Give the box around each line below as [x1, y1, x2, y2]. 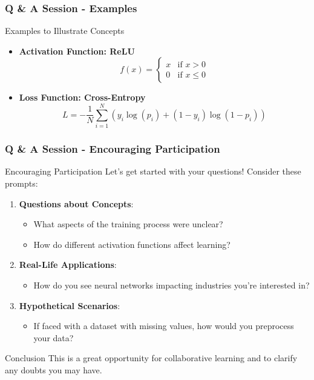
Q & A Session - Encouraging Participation [5, 141, 220, 156]
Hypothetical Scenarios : [19, 299, 120, 312]
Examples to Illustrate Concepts [5, 24, 125, 37]
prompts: [5, 176, 38, 189]
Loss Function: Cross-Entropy [19, 91, 146, 104]
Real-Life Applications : [19, 258, 117, 271]
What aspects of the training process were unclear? [33, 218, 223, 230]
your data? [33, 331, 74, 344]
